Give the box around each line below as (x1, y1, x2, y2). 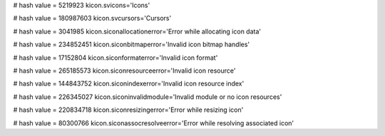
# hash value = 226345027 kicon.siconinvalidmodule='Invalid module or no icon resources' (13, 93, 282, 101)
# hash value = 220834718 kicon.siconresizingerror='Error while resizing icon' (13, 105, 244, 114)
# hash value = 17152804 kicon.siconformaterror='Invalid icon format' (13, 53, 218, 62)
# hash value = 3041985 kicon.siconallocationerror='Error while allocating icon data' (13, 27, 262, 36)
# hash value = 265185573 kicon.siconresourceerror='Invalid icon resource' (13, 66, 236, 75)
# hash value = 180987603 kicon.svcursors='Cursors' (13, 14, 172, 23)
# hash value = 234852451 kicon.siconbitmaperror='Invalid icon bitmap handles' (13, 40, 250, 49)
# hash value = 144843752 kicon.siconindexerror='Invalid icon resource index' (13, 79, 245, 88)
